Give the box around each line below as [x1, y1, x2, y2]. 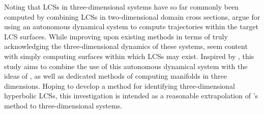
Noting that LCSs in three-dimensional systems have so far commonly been [4, 2, 239, 12]
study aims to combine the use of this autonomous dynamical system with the [4, 61, 248, 71]
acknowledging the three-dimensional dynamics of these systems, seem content [4, 41, 248, 51]
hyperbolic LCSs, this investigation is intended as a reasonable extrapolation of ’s [4, 90, 258, 101]
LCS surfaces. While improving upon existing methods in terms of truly [4, 31, 228, 41]
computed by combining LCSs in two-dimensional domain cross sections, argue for [4, 11, 260, 22]
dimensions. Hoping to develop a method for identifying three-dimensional [4, 80, 235, 91]
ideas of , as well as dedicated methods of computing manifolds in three [4, 71, 227, 81]
